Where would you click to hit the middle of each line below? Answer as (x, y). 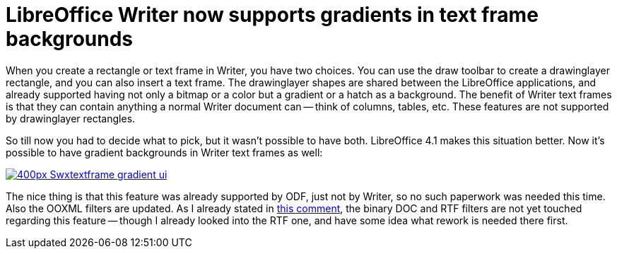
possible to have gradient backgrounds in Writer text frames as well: (164, 152)
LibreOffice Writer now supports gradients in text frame (272, 15)
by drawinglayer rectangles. (71, 118)
